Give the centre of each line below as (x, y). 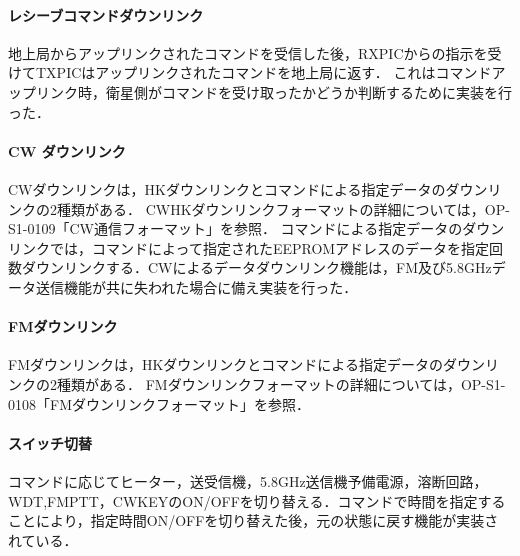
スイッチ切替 (50, 442)
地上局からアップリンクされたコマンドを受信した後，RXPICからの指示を (248, 52)
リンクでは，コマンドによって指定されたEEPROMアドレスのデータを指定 (249, 247)
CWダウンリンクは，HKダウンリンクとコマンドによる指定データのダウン (248, 188)
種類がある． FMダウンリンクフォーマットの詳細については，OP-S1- (281, 383)
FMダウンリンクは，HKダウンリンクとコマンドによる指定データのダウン (246, 364)
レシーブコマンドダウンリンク (106, 14)
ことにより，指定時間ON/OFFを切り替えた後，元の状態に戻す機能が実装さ (253, 520)
